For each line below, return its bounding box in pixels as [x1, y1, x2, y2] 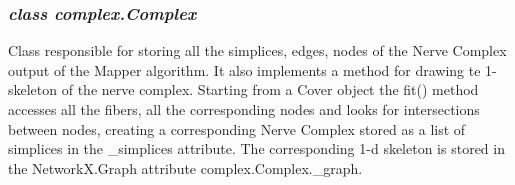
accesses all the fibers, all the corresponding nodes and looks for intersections [8, 99, 480, 119]
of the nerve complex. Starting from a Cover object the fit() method [61, 79, 479, 100]
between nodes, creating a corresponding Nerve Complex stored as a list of [8, 118, 466, 139]
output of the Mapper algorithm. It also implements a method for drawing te [8, 59, 481, 80]
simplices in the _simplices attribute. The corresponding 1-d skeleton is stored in [8, 138, 505, 159]
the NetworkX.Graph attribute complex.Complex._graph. [8, 157, 363, 178]
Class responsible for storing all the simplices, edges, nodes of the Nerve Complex [8, 40, 507, 61]
